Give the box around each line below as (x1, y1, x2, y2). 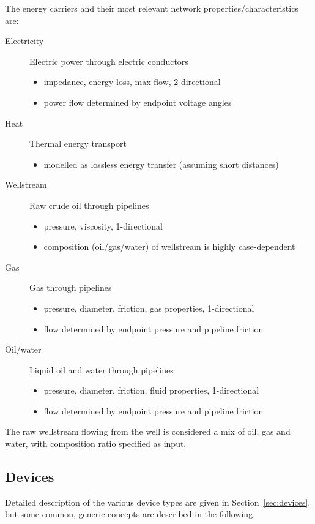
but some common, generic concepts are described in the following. (5, 507, 256, 520)
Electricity (5, 34, 44, 47)
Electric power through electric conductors (29, 54, 188, 67)
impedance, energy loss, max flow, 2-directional (43, 75, 221, 88)
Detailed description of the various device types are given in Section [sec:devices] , (5, 495, 311, 508)
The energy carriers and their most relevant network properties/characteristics (5, 2, 298, 14)
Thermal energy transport (29, 137, 127, 150)
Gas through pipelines (29, 281, 112, 294)
